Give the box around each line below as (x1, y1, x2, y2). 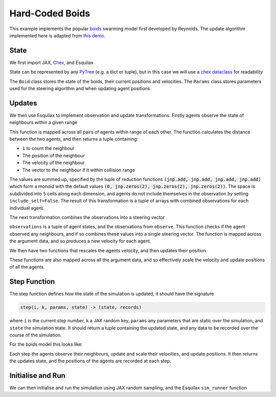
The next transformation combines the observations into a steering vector (9, 214, 165, 220)
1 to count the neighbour (22, 145, 75, 151)
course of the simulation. (9, 332, 62, 338)
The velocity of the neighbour (22, 160, 85, 166)
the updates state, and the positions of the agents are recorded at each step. (9, 358, 171, 364)
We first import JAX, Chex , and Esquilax (9, 59, 94, 65)
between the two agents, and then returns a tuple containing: (9, 136, 139, 142)
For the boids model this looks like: (9, 341, 83, 347)
